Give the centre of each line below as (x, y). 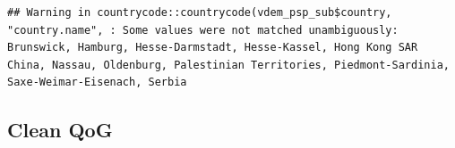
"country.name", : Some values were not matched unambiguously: (203, 30)
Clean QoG (60, 130)
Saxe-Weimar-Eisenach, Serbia (97, 82)
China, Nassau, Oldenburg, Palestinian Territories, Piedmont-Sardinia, (228, 65)
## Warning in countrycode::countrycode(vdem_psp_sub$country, (200, 12)
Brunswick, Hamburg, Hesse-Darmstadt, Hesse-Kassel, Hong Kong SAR (213, 48)
